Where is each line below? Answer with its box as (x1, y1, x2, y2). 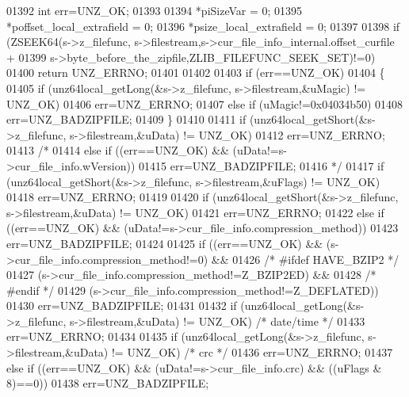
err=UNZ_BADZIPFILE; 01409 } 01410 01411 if (6, 111, 247, 128)
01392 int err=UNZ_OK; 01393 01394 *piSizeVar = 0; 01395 (6, 2, 303, 18)
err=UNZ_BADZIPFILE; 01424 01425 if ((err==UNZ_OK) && (6, 235, 323, 251)
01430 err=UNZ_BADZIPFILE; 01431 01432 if (6, 297, 237, 314)
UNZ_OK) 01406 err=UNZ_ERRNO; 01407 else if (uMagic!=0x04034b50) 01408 (6, 95, 403, 112)
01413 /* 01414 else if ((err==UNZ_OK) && (6, 142, 229, 158)
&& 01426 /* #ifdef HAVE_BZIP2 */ (211, 250, 399, 267)
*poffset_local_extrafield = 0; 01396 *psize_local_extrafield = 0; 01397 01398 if (6, 17, 400, 34)
